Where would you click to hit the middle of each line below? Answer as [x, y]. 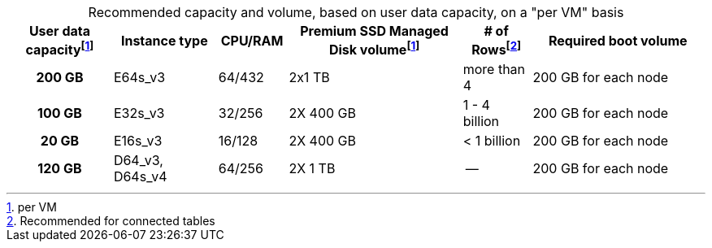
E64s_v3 [139, 78]
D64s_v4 [140, 177]
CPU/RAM [252, 40]
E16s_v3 [138, 141]
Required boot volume [618, 40]
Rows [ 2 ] [497, 49]
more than [494, 70]
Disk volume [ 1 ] [374, 49]
